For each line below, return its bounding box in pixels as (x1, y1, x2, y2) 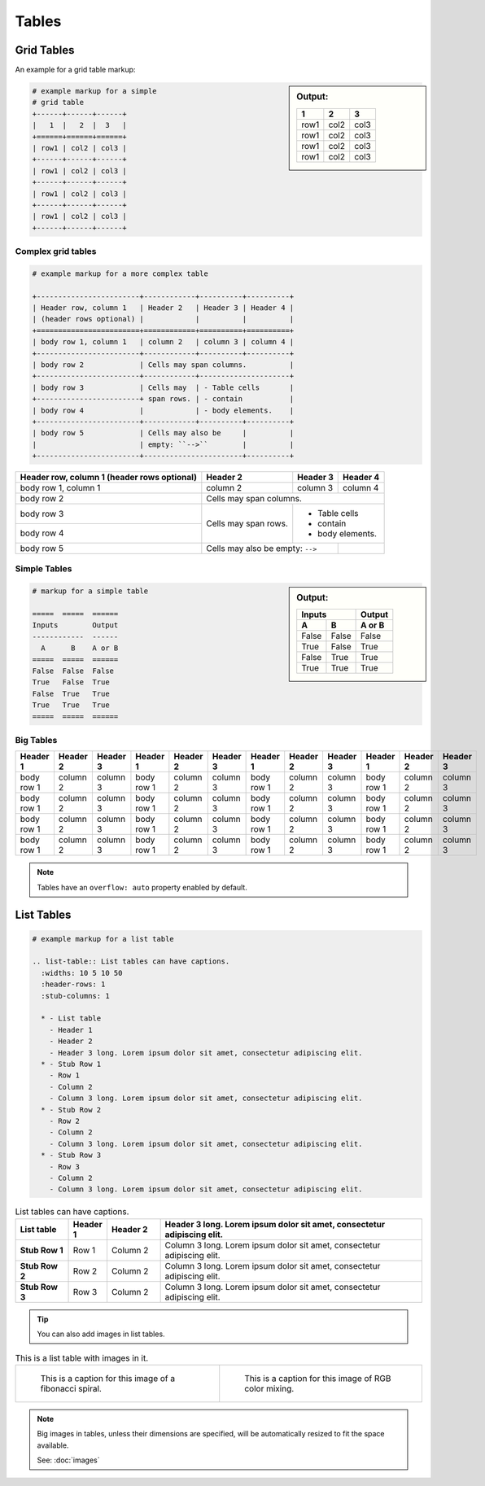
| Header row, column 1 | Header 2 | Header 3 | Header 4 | (32, 304, 295, 312)
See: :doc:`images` (37, 1455, 100, 1465)
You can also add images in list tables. (37, 1329, 166, 1339)
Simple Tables (15, 563, 72, 575)
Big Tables (15, 734, 58, 745)
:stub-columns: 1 (41, 991, 110, 1000)
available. (37, 1440, 69, 1450)
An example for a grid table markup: (15, 65, 136, 75)
